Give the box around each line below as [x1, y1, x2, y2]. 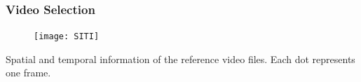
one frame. [6, 65, 51, 80]
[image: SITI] [34, 32, 100, 42]
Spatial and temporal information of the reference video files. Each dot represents [6, 51, 355, 66]
